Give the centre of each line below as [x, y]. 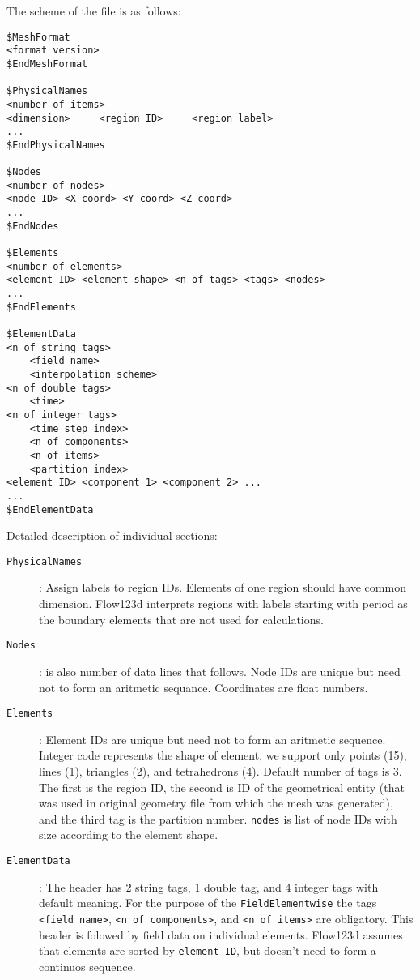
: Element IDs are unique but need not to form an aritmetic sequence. [212, 739]
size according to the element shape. [129, 834]
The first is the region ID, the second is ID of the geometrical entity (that [222, 787]
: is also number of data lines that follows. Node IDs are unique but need [220, 671]
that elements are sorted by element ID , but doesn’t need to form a [208, 950]
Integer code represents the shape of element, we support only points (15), [223, 755]
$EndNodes [33, 226]
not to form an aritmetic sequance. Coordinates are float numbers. [204, 687]
